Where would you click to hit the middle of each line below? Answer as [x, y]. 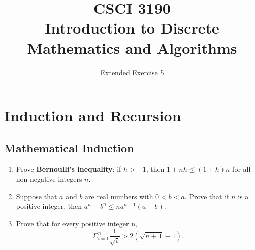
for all [242, 169]
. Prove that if [207, 196]
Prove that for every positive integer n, [76, 223]
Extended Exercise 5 [132, 72]
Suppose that [37, 196]
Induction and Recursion [93, 116]
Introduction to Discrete [132, 28]
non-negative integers [49, 179]
